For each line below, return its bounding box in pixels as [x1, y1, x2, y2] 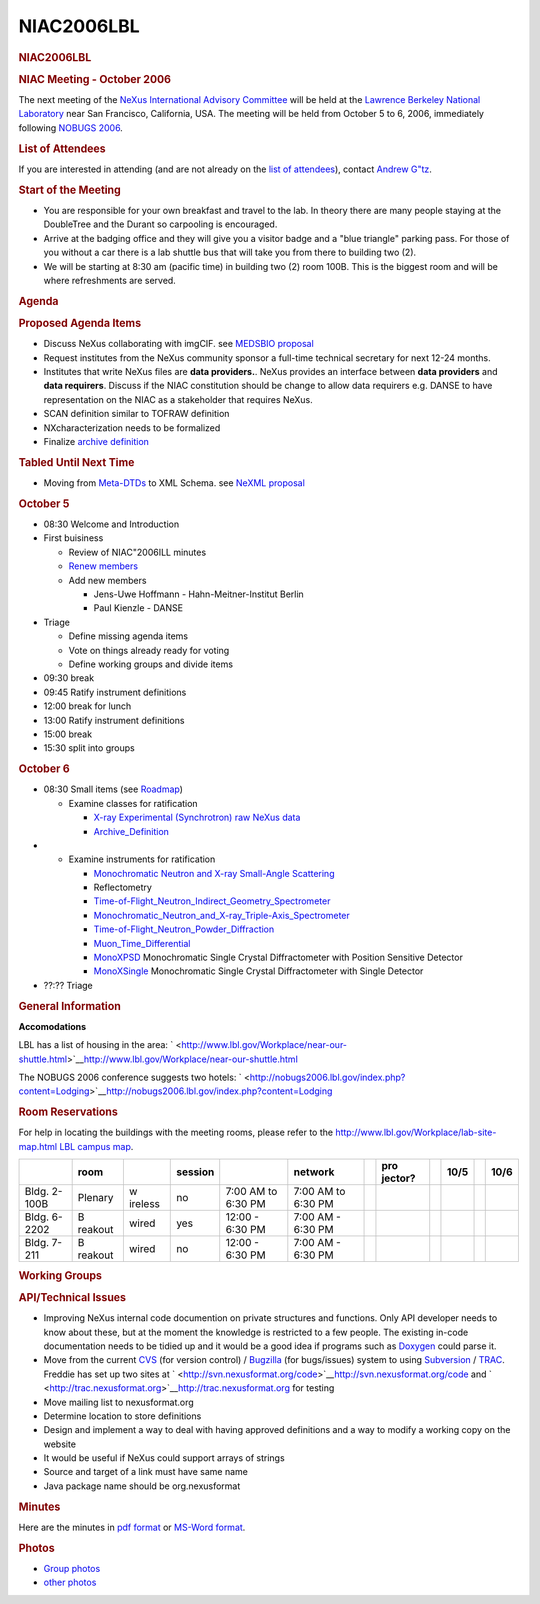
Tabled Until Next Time [18, 455, 135, 469]
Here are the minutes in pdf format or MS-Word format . [18, 1521, 246, 1533]
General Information [18, 999, 122, 1013]
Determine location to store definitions [43, 1410, 202, 1422]
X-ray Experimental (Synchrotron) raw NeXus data [93, 811, 301, 824]
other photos [43, 1576, 97, 1589]
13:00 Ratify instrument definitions [43, 714, 185, 726]
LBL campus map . [59, 1140, 134, 1152]
